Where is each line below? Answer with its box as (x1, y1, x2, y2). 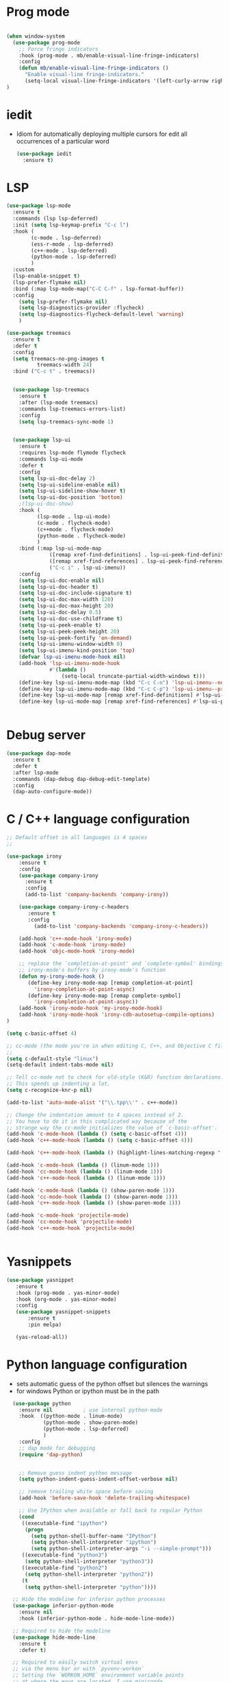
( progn (24, 1526, 44, 1533)
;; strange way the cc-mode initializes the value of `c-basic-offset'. (6, 1124, 218, 1131)
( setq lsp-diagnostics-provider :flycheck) (18, 305, 145, 312)
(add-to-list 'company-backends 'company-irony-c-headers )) (33, 922, 209, 930)
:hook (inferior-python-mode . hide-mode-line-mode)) (18, 1615, 175, 1622)
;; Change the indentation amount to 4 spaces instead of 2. (6, 1111, 185, 1119)
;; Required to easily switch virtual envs (12, 1659, 138, 1666)
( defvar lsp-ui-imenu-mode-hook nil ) (18, 653, 126, 661)
